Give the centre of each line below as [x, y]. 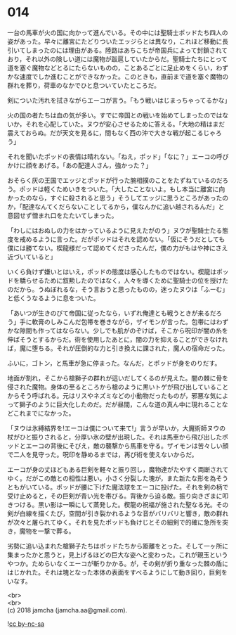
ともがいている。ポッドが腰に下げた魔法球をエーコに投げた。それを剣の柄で [118, 487]
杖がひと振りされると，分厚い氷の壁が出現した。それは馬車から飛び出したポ [118, 437]
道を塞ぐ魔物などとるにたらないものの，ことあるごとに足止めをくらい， [112, 68]
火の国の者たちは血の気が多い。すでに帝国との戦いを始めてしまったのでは [115, 115]
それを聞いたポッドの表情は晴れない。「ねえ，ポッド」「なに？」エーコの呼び [118, 156]
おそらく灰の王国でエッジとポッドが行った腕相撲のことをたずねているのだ [115, 180]
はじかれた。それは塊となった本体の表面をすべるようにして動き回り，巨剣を [118, 572]
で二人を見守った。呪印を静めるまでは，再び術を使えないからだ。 [103, 454]
